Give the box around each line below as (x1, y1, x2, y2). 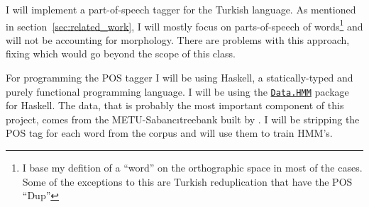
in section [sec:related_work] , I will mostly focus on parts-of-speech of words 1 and (6, 16, 363, 33)
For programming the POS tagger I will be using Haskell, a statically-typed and (6, 70, 353, 85)
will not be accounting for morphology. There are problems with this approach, (6, 32, 350, 47)
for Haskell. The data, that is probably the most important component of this (6, 98, 344, 113)
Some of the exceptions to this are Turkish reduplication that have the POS (22, 174, 353, 189)
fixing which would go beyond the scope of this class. (6, 46, 236, 61)
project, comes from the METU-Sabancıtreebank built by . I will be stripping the (6, 111, 360, 126)
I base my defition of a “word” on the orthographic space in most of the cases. (22, 160, 363, 175)
